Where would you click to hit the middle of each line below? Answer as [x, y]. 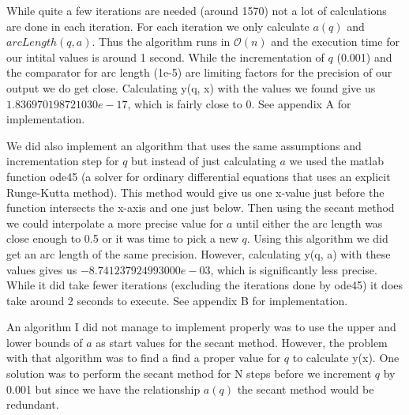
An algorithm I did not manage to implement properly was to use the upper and [201, 327]
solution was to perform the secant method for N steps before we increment [189, 373]
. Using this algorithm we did [317, 238]
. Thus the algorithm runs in [161, 41]
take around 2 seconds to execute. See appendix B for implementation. [177, 300]
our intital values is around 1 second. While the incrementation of [165, 57]
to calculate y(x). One [346, 358]
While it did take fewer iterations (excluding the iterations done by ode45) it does [205, 285]
